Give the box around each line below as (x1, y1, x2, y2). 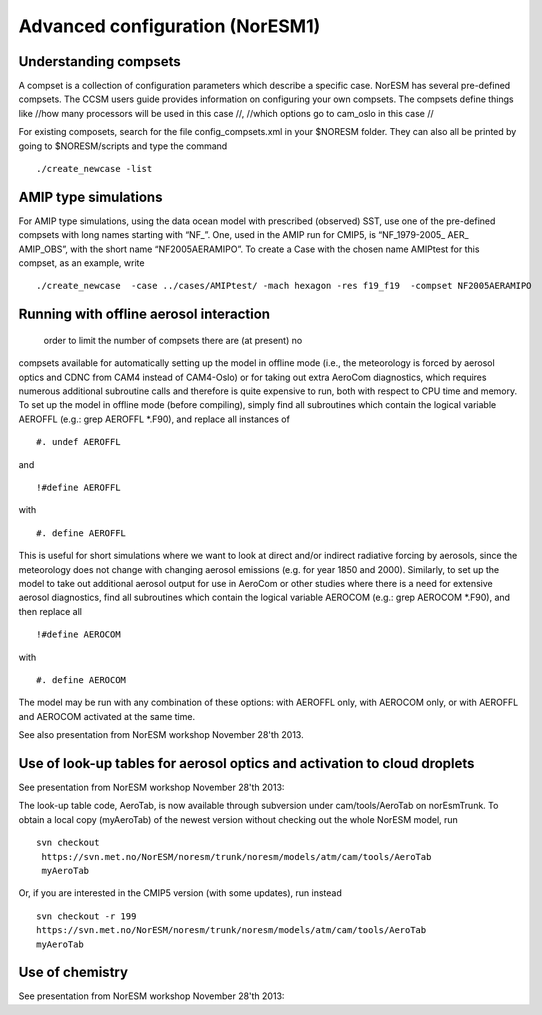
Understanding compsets (18, 53, 182, 70)
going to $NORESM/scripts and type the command (18, 140, 228, 152)
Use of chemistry (18, 964, 129, 981)
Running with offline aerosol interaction (18, 306, 270, 323)
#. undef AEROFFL (36, 436, 121, 448)
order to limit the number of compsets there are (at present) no (43, 334, 303, 346)
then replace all (18, 605, 82, 617)
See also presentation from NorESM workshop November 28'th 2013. (18, 729, 304, 741)
